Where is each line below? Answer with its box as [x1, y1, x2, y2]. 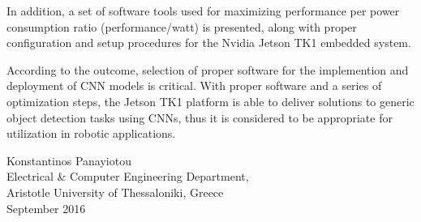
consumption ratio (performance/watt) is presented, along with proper [6, 18, 357, 35]
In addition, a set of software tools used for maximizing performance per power [6, 2, 400, 19]
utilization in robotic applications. [6, 125, 176, 142]
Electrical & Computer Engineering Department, [6, 168, 249, 185]
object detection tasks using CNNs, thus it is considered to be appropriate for [6, 109, 393, 126]
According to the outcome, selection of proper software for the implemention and [6, 61, 409, 78]
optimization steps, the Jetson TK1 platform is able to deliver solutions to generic [6, 92, 415, 109]
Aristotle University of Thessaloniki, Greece [6, 183, 224, 200]
